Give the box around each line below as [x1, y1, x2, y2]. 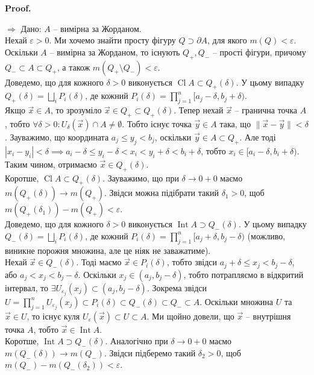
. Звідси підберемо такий [104, 346, 196, 359]
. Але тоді [239, 130, 276, 143]
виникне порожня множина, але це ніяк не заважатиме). [5, 244, 211, 256]
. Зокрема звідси [146, 281, 207, 294]
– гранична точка [234, 104, 298, 116]
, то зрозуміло [50, 104, 102, 116]
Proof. [5, 2, 31, 14]
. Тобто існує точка [122, 117, 192, 130]
